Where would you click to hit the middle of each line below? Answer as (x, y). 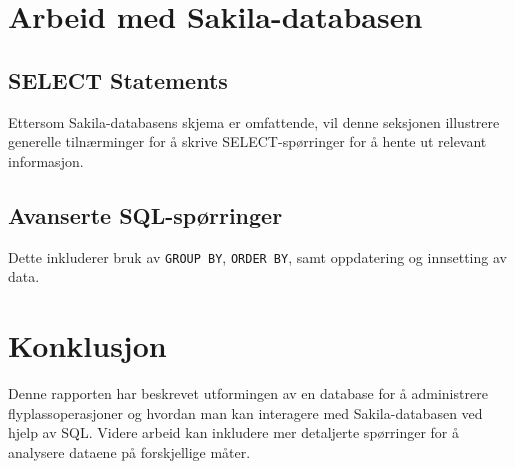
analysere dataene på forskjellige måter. (129, 451)
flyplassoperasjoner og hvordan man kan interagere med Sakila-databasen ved (245, 412)
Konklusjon (87, 345)
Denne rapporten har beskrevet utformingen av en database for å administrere (248, 392)
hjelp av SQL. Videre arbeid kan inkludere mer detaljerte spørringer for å (234, 432)
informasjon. (46, 160)
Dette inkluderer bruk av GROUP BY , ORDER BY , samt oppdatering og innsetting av (257, 256)
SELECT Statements (118, 79)
